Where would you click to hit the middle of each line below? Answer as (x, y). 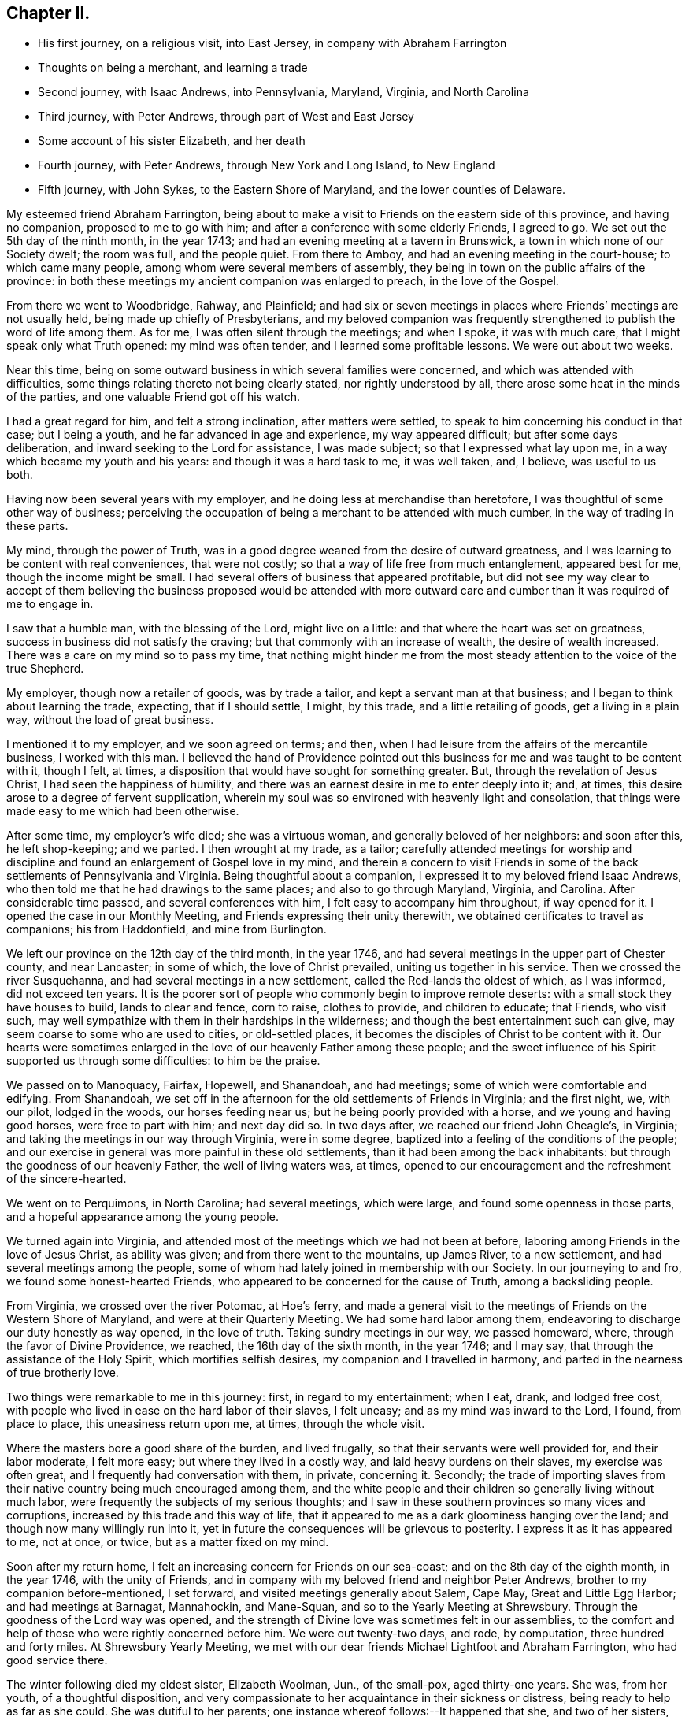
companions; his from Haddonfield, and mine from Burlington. (167, 929)
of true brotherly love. (63, 1373)
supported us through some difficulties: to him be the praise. (163, 1061)
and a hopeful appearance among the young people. (143, 1217)
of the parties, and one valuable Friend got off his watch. (153, 397)
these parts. (37, 526)
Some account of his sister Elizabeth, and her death (172, 141)
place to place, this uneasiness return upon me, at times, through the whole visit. (216, 1424)
